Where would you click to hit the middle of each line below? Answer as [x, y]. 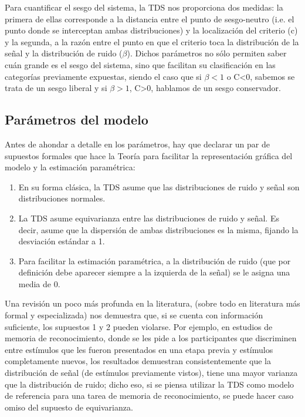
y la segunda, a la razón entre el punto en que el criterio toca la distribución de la [152, 41]
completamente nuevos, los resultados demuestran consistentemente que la [138, 361]
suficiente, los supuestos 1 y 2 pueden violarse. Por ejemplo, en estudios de [139, 326]
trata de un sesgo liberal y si [56, 88]
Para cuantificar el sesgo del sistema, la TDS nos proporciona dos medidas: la [144, 7]
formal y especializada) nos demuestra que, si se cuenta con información [134, 315]
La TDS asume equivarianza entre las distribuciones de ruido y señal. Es [149, 218]
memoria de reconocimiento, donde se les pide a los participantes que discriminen [151, 338]
